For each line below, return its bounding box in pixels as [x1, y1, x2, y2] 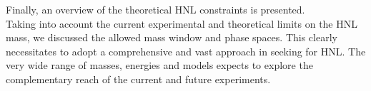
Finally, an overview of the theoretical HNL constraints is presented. [6, 2, 305, 16]
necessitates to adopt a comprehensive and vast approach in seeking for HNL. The [6, 43, 366, 58]
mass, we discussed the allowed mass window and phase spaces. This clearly [6, 30, 337, 45]
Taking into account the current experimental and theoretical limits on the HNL [6, 16, 357, 31]
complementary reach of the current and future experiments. [6, 71, 271, 86]
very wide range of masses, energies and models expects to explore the [6, 58, 313, 73]
